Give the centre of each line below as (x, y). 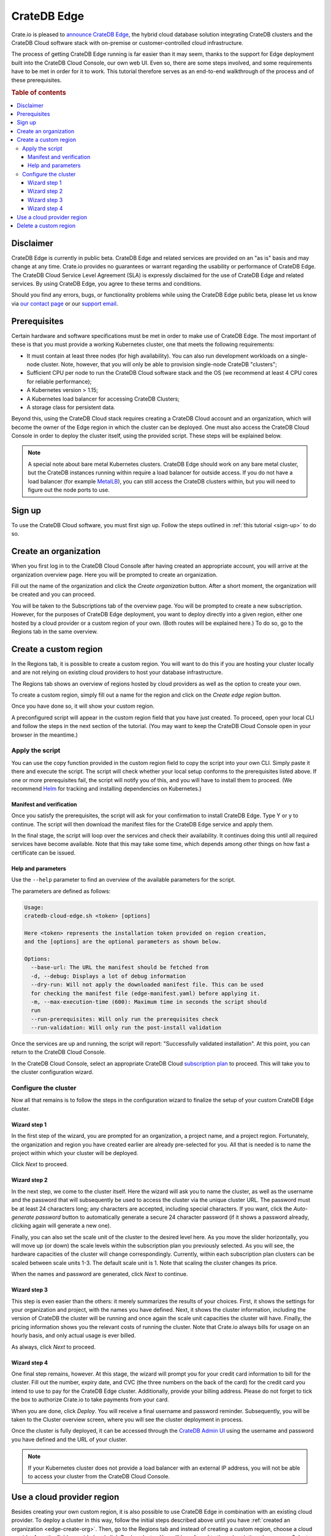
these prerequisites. (36, 80)
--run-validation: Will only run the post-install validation (126, 1028)
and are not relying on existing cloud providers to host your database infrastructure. (117, 672)
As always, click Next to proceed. (54, 1347)
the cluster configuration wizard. (52, 1072)
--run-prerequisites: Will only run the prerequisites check (125, 1019)
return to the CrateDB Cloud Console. (59, 1052)
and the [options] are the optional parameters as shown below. (123, 942)
